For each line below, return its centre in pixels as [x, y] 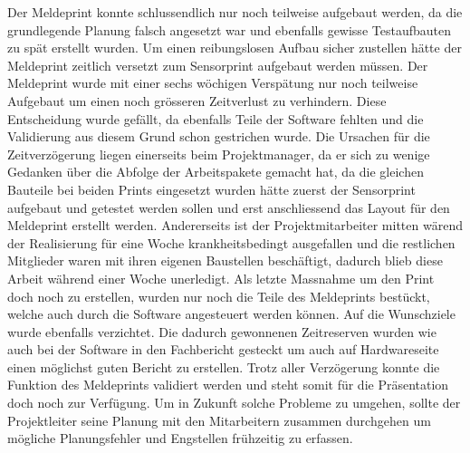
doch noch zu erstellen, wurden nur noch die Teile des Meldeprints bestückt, [219, 296]
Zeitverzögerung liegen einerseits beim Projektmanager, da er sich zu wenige [219, 154]
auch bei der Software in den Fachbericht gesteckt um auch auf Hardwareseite [223, 349]
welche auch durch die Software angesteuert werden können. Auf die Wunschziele [231, 314]
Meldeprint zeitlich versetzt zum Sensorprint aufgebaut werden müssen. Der [218, 65]
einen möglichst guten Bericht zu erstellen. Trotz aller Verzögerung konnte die [224, 366]
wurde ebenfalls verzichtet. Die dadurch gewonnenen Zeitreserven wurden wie [222, 331]
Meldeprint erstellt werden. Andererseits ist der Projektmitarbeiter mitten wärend [235, 225]
